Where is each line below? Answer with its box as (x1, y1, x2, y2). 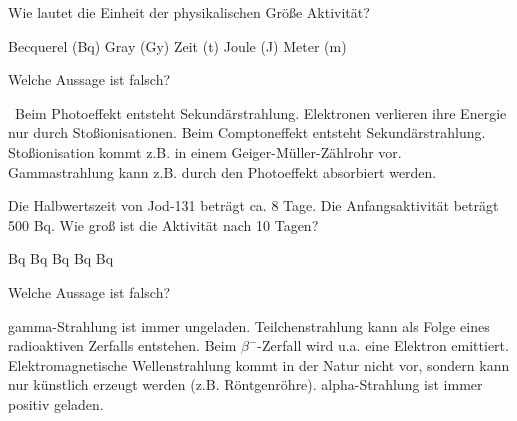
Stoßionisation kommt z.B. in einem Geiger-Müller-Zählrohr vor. (8, 141, 402, 162)
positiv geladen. (8, 393, 104, 414)
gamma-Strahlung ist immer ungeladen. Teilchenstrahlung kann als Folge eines (8, 315, 490, 336)
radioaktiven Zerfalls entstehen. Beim (8, 335, 237, 356)
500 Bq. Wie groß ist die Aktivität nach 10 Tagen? (8, 214, 319, 235)
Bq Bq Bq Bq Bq (8, 248, 114, 269)
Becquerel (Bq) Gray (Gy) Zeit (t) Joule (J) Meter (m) (8, 35, 347, 56)
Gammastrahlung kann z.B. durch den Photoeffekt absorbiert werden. (8, 161, 437, 182)
